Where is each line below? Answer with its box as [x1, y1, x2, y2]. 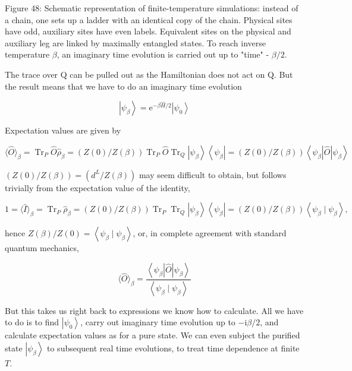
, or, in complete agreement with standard [133, 227, 287, 239]
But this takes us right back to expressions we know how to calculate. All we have [5, 304, 304, 316]
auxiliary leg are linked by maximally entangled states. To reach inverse [5, 36, 266, 49]
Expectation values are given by [5, 124, 121, 137]
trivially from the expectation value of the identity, [5, 181, 190, 194]
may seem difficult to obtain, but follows [139, 168, 287, 180]
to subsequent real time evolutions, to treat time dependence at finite [47, 342, 300, 354]
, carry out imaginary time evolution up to [80, 316, 235, 328]
